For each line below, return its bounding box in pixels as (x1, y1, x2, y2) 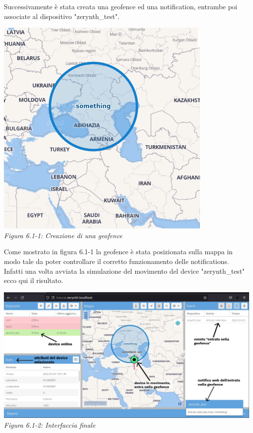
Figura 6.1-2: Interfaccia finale (4, 419, 96, 430)
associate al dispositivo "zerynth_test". (4, 11, 120, 21)
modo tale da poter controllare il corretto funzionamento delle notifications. (4, 256, 229, 266)
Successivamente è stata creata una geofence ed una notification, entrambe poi (4, 1, 237, 11)
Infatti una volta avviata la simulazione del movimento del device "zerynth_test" (4, 265, 245, 276)
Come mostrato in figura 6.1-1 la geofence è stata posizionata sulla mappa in (4, 246, 233, 257)
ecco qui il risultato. (4, 275, 63, 285)
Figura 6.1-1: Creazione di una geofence (4, 230, 123, 240)
